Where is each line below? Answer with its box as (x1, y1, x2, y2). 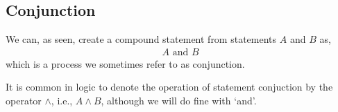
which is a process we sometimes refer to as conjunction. (6, 56, 245, 71)
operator (6, 93, 42, 108)
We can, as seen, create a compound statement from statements (6, 32, 277, 46)
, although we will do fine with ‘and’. (101, 93, 257, 108)
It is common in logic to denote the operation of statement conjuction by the (6, 80, 333, 94)
